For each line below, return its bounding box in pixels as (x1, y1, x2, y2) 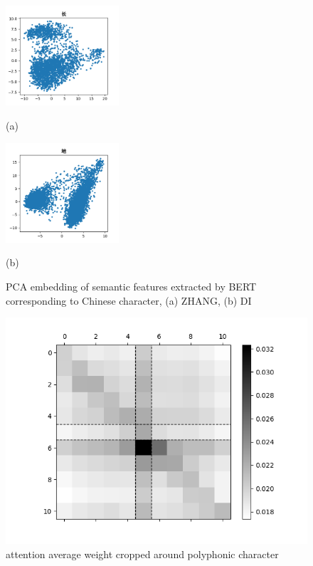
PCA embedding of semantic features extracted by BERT (6, 278, 257, 293)
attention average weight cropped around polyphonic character (6, 546, 279, 561)
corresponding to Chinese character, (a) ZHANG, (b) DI (6, 293, 252, 308)
